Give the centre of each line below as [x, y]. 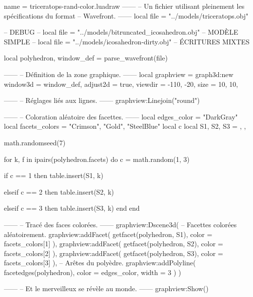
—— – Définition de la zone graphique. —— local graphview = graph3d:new [119, 74]
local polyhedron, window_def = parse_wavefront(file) [86, 58]
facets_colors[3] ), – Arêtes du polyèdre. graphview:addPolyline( [100, 263]
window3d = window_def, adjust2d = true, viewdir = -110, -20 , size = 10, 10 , [121, 84]
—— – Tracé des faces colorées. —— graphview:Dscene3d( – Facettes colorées [120, 224]
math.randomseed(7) [35, 142]
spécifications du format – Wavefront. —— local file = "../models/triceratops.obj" [126, 15]
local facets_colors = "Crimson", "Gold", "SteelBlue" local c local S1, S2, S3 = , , [125, 126]
